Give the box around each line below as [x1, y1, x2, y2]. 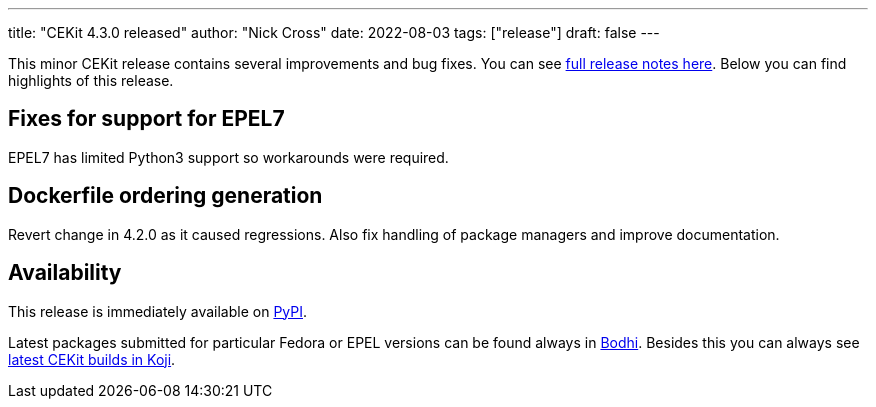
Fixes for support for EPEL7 [8, 106, 285, 132]
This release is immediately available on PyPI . [8, 302, 308, 320]
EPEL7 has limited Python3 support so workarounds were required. [8, 148, 449, 166]
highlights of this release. [8, 72, 174, 89]
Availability [8, 260, 122, 286]
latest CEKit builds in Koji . [8, 350, 176, 368]
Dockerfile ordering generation [8, 183, 323, 209]
